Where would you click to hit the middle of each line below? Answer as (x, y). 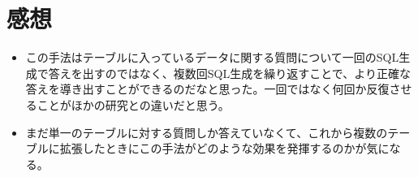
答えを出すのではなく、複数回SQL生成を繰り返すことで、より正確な (229, 73)
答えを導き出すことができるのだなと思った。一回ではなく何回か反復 (207, 89)
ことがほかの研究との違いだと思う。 (133, 104)
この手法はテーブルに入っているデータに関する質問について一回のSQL (212, 57)
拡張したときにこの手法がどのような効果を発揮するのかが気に (224, 148)
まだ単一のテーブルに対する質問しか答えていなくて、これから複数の (207, 132)
